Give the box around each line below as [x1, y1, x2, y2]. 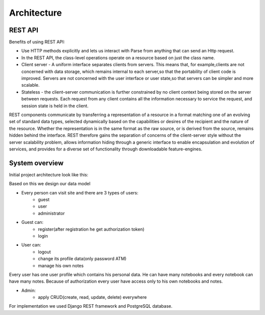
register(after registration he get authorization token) [38, 226, 145, 232]
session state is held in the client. [21, 103, 89, 109]
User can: [21, 242, 41, 248]
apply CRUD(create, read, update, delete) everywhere [38, 294, 147, 300]
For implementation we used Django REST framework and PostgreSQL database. [9, 303, 173, 309]
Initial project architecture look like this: [9, 171, 88, 177]
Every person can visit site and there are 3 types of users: [21, 190, 138, 195]
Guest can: [21, 219, 44, 225]
